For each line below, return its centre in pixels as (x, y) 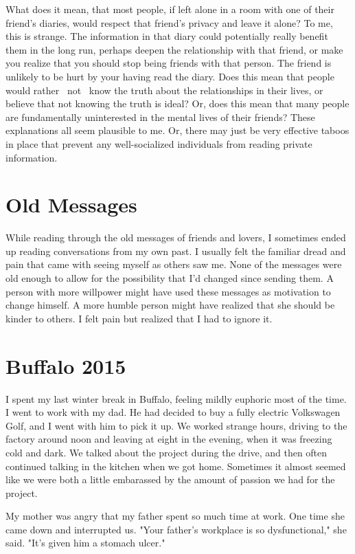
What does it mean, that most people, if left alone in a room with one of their (170, 9)
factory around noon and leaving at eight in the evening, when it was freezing (169, 439)
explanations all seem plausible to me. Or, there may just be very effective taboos (177, 130)
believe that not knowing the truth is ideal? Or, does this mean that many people (177, 103)
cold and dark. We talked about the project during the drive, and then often (167, 452)
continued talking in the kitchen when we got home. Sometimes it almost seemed (176, 466)
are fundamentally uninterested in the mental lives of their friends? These (160, 117)
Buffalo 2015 (66, 365)
